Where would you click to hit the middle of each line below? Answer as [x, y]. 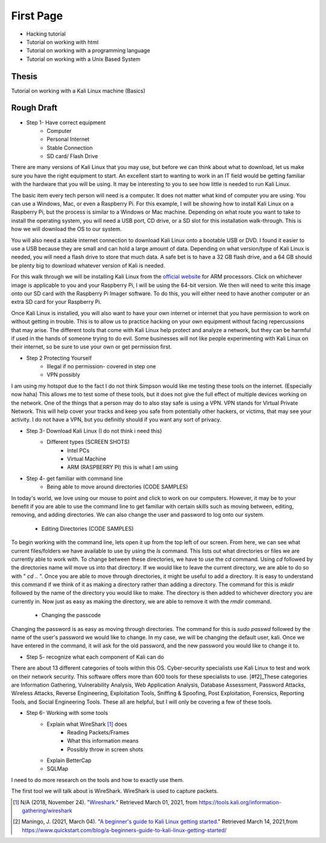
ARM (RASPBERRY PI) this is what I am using [123, 467]
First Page [37, 16]
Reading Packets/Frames [98, 732]
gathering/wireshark [47, 811]
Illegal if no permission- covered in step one [101, 367]
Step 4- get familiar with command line [75, 478]
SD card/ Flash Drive [72, 156]
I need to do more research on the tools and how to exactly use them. [97, 780]
